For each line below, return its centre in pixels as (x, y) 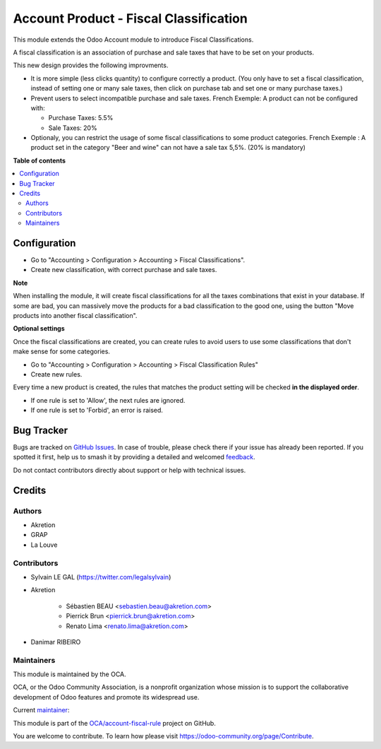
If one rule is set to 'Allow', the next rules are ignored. (108, 400)
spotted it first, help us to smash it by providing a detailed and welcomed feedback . (134, 457)
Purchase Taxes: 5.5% (81, 118)
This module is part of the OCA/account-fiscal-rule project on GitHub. (115, 723)
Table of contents (40, 160)
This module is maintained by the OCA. (69, 674)
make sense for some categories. (62, 352)
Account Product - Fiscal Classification (131, 18)
